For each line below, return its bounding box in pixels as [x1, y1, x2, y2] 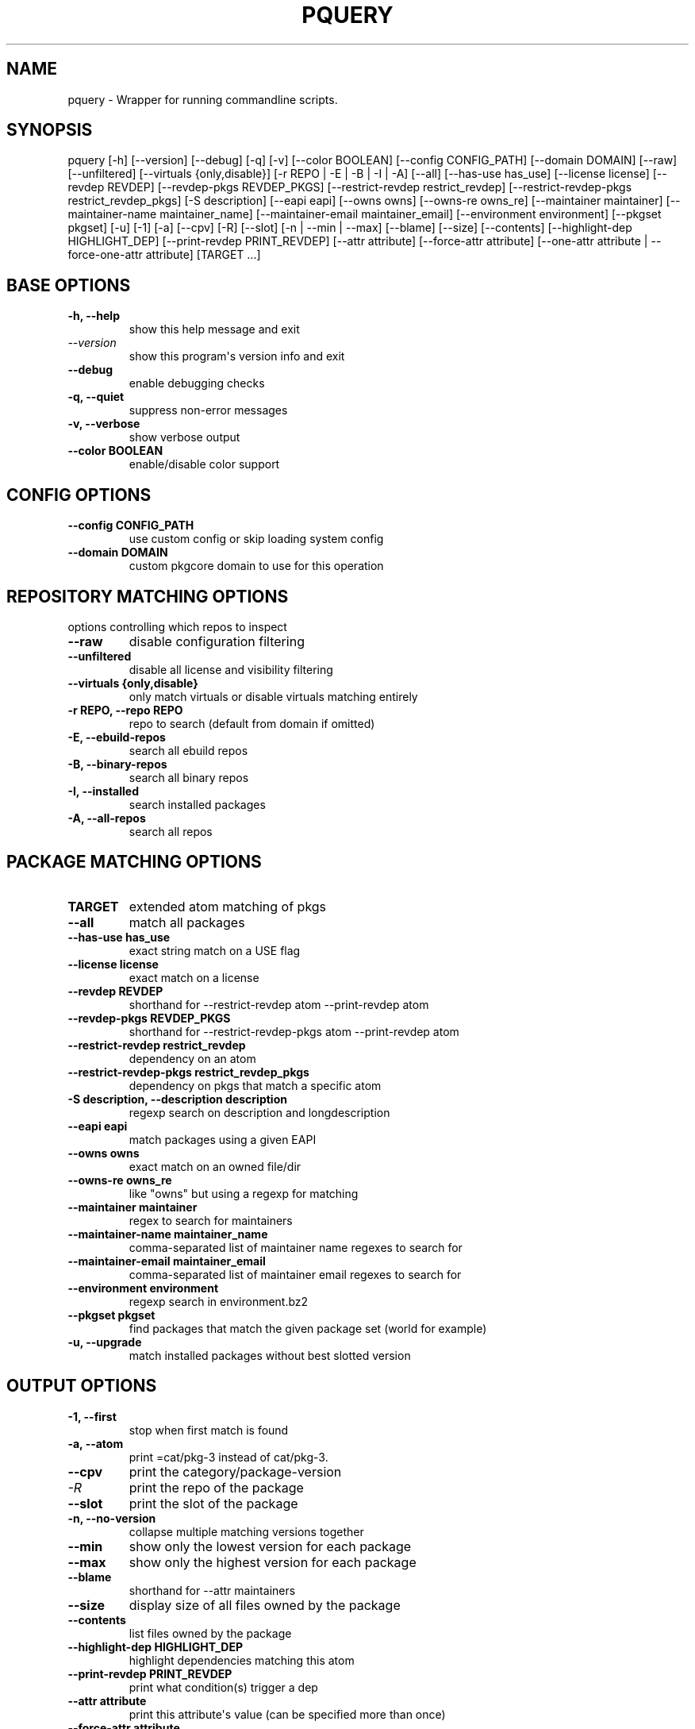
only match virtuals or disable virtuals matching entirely [129, 689, 418, 703]
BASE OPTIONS [6, 275, 131, 295]
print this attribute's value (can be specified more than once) [129, 1707, 446, 1721]
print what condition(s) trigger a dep [129, 1680, 318, 1694]
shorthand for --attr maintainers [129, 1583, 296, 1597]
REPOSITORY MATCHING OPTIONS [6, 586, 289, 606]
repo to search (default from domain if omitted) [129, 716, 375, 730]
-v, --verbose [67, 417, 140, 431]
